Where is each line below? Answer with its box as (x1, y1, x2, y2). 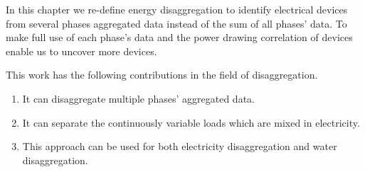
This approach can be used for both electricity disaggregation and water (22, 139, 337, 154)
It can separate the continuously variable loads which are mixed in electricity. (22, 115, 360, 130)
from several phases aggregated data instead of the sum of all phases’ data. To (6, 16, 347, 30)
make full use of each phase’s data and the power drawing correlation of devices (6, 30, 353, 45)
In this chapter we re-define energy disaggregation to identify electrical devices (6, 2, 348, 16)
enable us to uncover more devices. (6, 43, 157, 58)
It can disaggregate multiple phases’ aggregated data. (22, 91, 255, 105)
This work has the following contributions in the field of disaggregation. (6, 67, 318, 82)
